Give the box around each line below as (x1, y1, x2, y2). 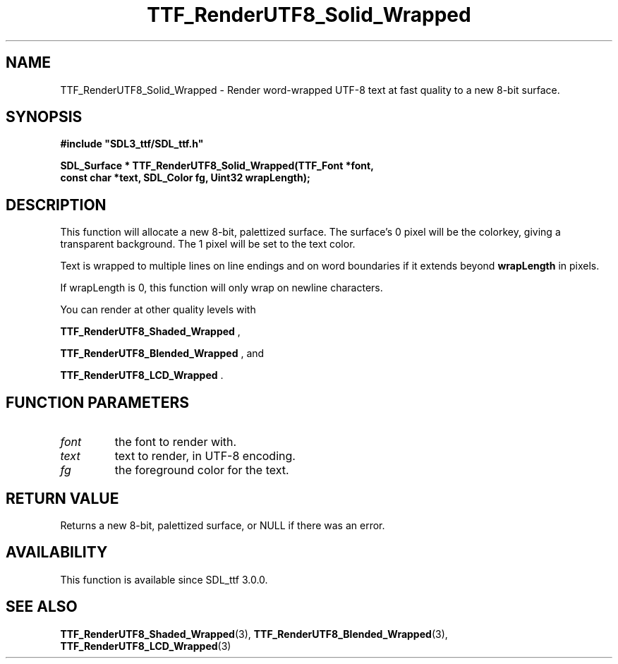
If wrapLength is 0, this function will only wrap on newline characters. (60, 282, 383, 294)
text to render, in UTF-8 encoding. (114, 449, 296, 464)
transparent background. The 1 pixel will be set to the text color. (60, 238, 356, 250)
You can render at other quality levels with (60, 303, 256, 316)
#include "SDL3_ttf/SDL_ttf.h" (60, 138, 204, 150)
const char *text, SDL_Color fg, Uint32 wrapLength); (60, 171, 310, 184)
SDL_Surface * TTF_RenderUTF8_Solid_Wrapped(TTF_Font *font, (60, 159, 374, 172)
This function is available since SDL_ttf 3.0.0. (60, 573, 268, 586)
